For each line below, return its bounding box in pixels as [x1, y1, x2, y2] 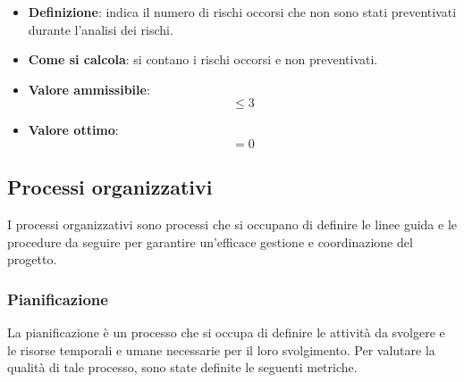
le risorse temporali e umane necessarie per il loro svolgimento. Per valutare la [7, 340, 435, 359]
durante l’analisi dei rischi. [28, 20, 173, 38]
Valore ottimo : [28, 120, 119, 139]
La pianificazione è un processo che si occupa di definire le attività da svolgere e [7, 323, 445, 342]
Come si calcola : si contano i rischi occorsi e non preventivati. [28, 50, 378, 69]
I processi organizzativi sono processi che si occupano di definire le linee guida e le [7, 215, 458, 234]
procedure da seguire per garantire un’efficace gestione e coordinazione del [7, 232, 413, 251]
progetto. [7, 250, 57, 269]
